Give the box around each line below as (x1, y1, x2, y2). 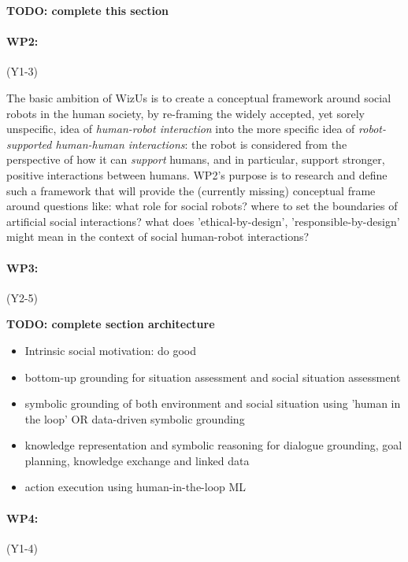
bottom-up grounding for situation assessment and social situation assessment (24, 368, 401, 385)
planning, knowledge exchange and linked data (24, 452, 250, 468)
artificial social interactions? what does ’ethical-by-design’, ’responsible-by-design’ (6, 213, 400, 229)
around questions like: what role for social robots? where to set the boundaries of (6, 198, 398, 214)
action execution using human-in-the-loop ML (24, 479, 247, 495)
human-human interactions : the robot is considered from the (55, 135, 347, 152)
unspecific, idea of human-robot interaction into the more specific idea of (6, 120, 355, 137)
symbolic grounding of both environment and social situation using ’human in (24, 395, 401, 412)
